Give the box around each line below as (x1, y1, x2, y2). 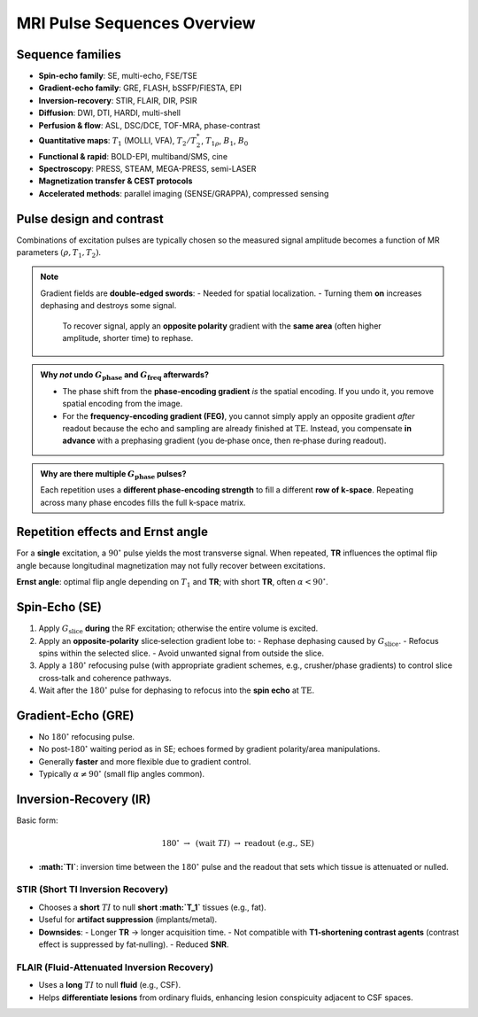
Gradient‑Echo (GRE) (16, 708, 135, 723)
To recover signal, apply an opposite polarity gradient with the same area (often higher (62, 320, 382, 331)
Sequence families (16, 47, 121, 62)
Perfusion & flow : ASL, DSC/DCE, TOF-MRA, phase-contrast (38, 120, 261, 130)
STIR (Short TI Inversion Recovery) (16, 883, 169, 896)
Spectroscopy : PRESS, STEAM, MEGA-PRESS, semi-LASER (38, 164, 257, 174)
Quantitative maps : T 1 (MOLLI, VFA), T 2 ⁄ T (38, 135, 197, 148)
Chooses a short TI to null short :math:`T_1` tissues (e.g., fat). (38, 902, 267, 912)
